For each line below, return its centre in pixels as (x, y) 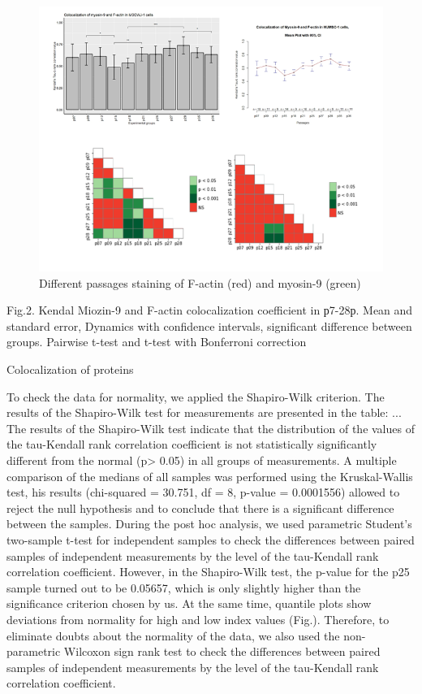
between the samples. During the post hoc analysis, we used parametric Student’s (209, 524)
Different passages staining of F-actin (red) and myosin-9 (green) (200, 282)
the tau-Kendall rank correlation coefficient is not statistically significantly (192, 444)
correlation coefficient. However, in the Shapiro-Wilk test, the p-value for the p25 (208, 572)
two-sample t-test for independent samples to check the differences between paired (211, 540)
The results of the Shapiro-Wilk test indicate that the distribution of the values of (211, 428)
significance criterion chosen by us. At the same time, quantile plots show (189, 603)
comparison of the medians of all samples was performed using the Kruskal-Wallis (210, 476)
